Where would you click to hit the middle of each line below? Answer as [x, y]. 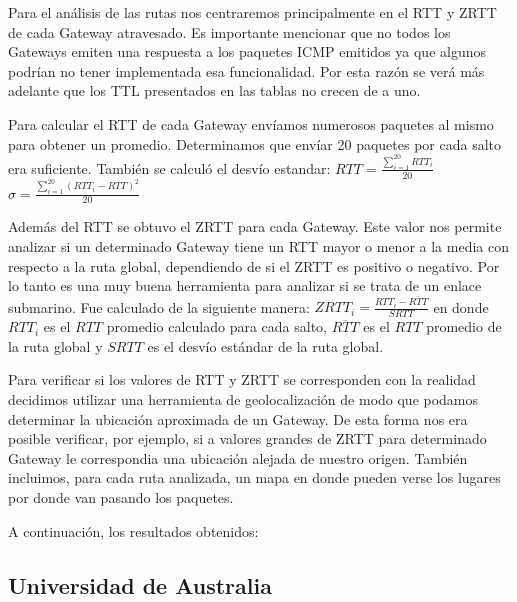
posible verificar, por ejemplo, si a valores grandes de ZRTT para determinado [247, 438]
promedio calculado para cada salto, [216, 326]
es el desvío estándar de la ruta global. [265, 345]
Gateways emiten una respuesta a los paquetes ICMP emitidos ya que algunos [247, 51]
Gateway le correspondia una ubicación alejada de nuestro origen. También [238, 457]
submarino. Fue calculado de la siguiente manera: [159, 306]
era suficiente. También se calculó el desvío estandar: [169, 167]
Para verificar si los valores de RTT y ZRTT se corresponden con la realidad [242, 379]
